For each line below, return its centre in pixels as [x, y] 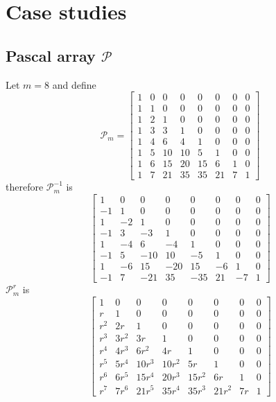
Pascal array [51, 55]
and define [74, 84]
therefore [25, 187]
